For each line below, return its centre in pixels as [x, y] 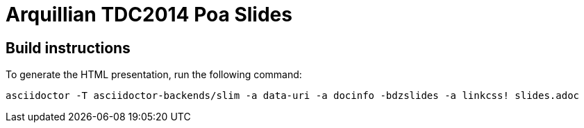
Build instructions [68, 48]
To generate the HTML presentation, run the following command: [154, 75]
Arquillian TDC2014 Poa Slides [149, 15]
